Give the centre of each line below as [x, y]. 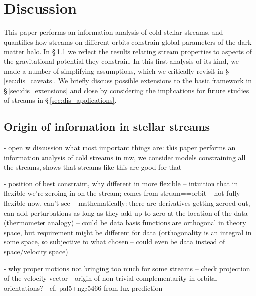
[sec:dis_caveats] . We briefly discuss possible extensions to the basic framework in [128, 81]
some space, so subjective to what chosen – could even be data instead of [115, 242]
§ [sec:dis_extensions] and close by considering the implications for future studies [127, 90]
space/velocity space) [36, 252]
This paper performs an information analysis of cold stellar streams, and [114, 32]
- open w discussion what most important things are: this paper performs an [120, 148]
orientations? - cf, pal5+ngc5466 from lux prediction [83, 287]
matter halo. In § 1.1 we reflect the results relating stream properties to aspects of [128, 51]
